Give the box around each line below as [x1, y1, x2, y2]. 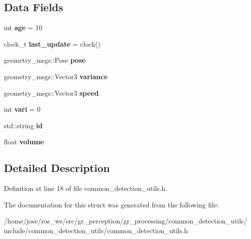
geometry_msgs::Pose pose [4, 55, 86, 65]
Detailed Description [4, 160, 110, 175]
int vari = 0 [4, 104, 41, 114]
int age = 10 [4, 22, 42, 33]
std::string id [4, 120, 43, 130]
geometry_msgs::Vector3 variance [4, 71, 108, 81]
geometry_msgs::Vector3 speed [4, 87, 99, 98]
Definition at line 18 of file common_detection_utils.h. [4, 183, 167, 193]
